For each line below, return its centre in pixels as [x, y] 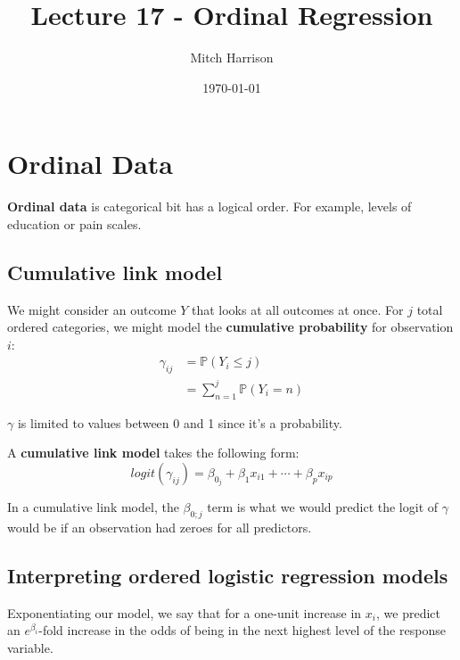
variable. [30, 647]
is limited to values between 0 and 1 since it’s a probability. [180, 422]
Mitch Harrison [232, 58]
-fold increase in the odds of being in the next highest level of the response [242, 630]
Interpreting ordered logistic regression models [228, 575]
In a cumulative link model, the [93, 507]
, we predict [408, 612]
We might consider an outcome [92, 309]
